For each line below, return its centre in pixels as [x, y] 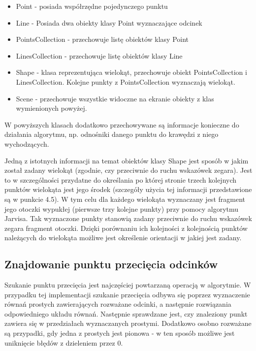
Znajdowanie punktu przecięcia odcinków [111, 264]
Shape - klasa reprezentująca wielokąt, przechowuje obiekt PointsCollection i [131, 72]
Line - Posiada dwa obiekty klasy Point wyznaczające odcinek [109, 22]
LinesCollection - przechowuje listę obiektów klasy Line [99, 55]
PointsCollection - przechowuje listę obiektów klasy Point [102, 39]
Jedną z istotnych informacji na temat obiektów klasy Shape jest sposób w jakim [127, 160]
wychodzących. [27, 144]
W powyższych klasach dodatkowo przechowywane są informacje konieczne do [122, 124]
